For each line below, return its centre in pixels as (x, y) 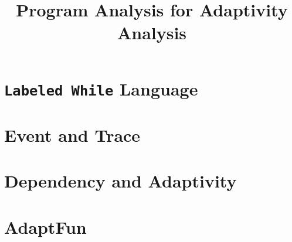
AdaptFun (45, 226)
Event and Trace (72, 135)
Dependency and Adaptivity (120, 181)
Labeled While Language (101, 88)
